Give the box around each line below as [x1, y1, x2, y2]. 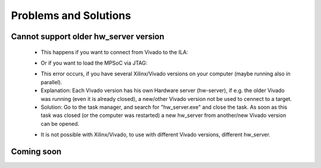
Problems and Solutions [11, 9, 131, 22]
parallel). [40, 78, 62, 85]
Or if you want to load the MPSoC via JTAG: [40, 59, 148, 66]
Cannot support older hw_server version [11, 31, 165, 42]
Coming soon [11, 146, 62, 157]
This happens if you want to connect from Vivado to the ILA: [40, 48, 188, 56]
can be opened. [40, 120, 80, 127]
